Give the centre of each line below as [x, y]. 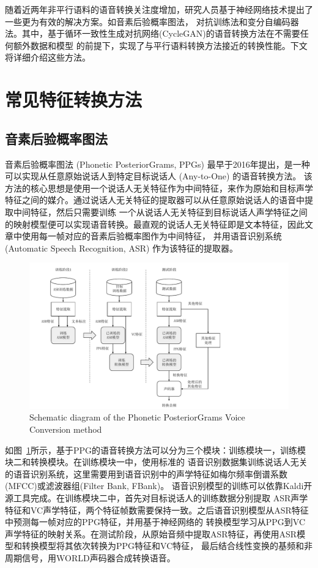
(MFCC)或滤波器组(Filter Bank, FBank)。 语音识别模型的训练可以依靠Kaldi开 [159, 486]
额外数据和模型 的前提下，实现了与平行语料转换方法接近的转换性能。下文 [160, 45]
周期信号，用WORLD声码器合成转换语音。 [90, 557]
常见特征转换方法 [74, 99]
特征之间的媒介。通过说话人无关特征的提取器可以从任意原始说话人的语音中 [155, 200]
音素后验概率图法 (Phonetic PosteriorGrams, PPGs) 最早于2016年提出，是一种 [157, 164]
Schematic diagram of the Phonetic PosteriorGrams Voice [137, 417]
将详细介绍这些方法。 [48, 57]
